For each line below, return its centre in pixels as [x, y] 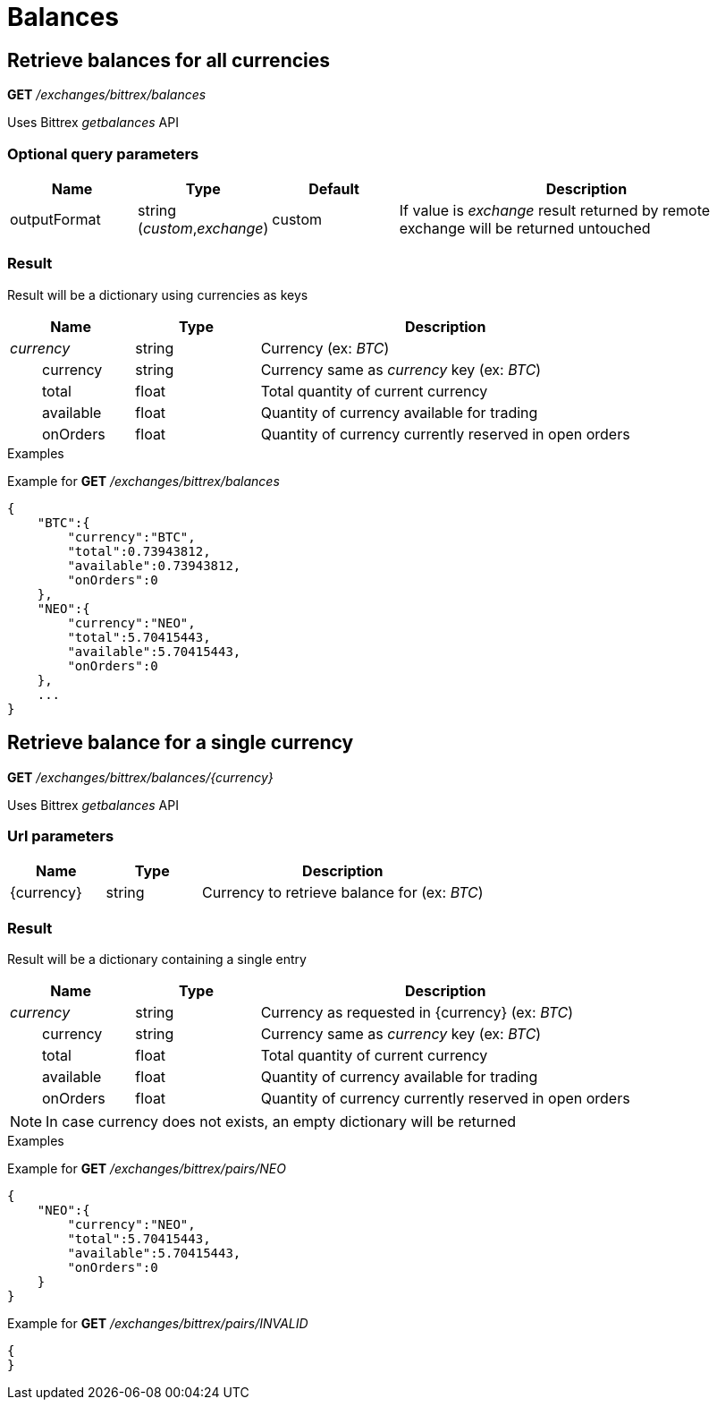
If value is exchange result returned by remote [555, 210]
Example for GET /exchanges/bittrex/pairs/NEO [147, 1169]
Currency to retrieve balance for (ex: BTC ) [343, 893]
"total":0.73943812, [139, 551]
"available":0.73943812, [154, 565]
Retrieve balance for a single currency [181, 743]
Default [334, 188]
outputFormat [55, 219]
